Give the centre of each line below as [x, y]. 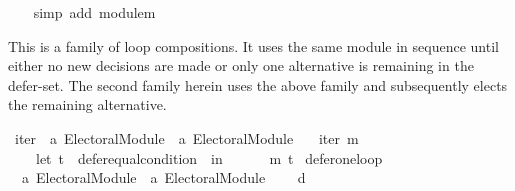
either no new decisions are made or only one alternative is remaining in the [241, 65]
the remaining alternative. [87, 104]
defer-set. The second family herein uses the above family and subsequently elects [258, 84]
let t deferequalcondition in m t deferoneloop [209, 157]
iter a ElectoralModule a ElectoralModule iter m [186, 137]
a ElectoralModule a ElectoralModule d [163, 177]
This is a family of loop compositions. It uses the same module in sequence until [253, 45]
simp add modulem [94, 12]
